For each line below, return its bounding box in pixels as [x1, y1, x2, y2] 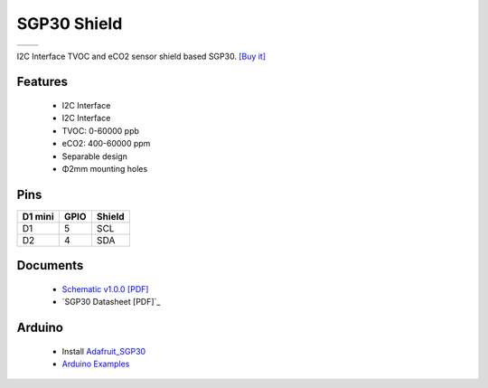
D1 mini [22, 210, 54, 222]
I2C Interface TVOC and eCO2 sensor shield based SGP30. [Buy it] [16, 51, 267, 62]
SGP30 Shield [16, 14, 123, 33]
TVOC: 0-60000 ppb [61, 125, 140, 136]
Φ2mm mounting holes [61, 163, 148, 174]
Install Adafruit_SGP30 [61, 345, 146, 356]
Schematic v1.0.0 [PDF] [61, 283, 149, 294]
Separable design [61, 150, 128, 162]
